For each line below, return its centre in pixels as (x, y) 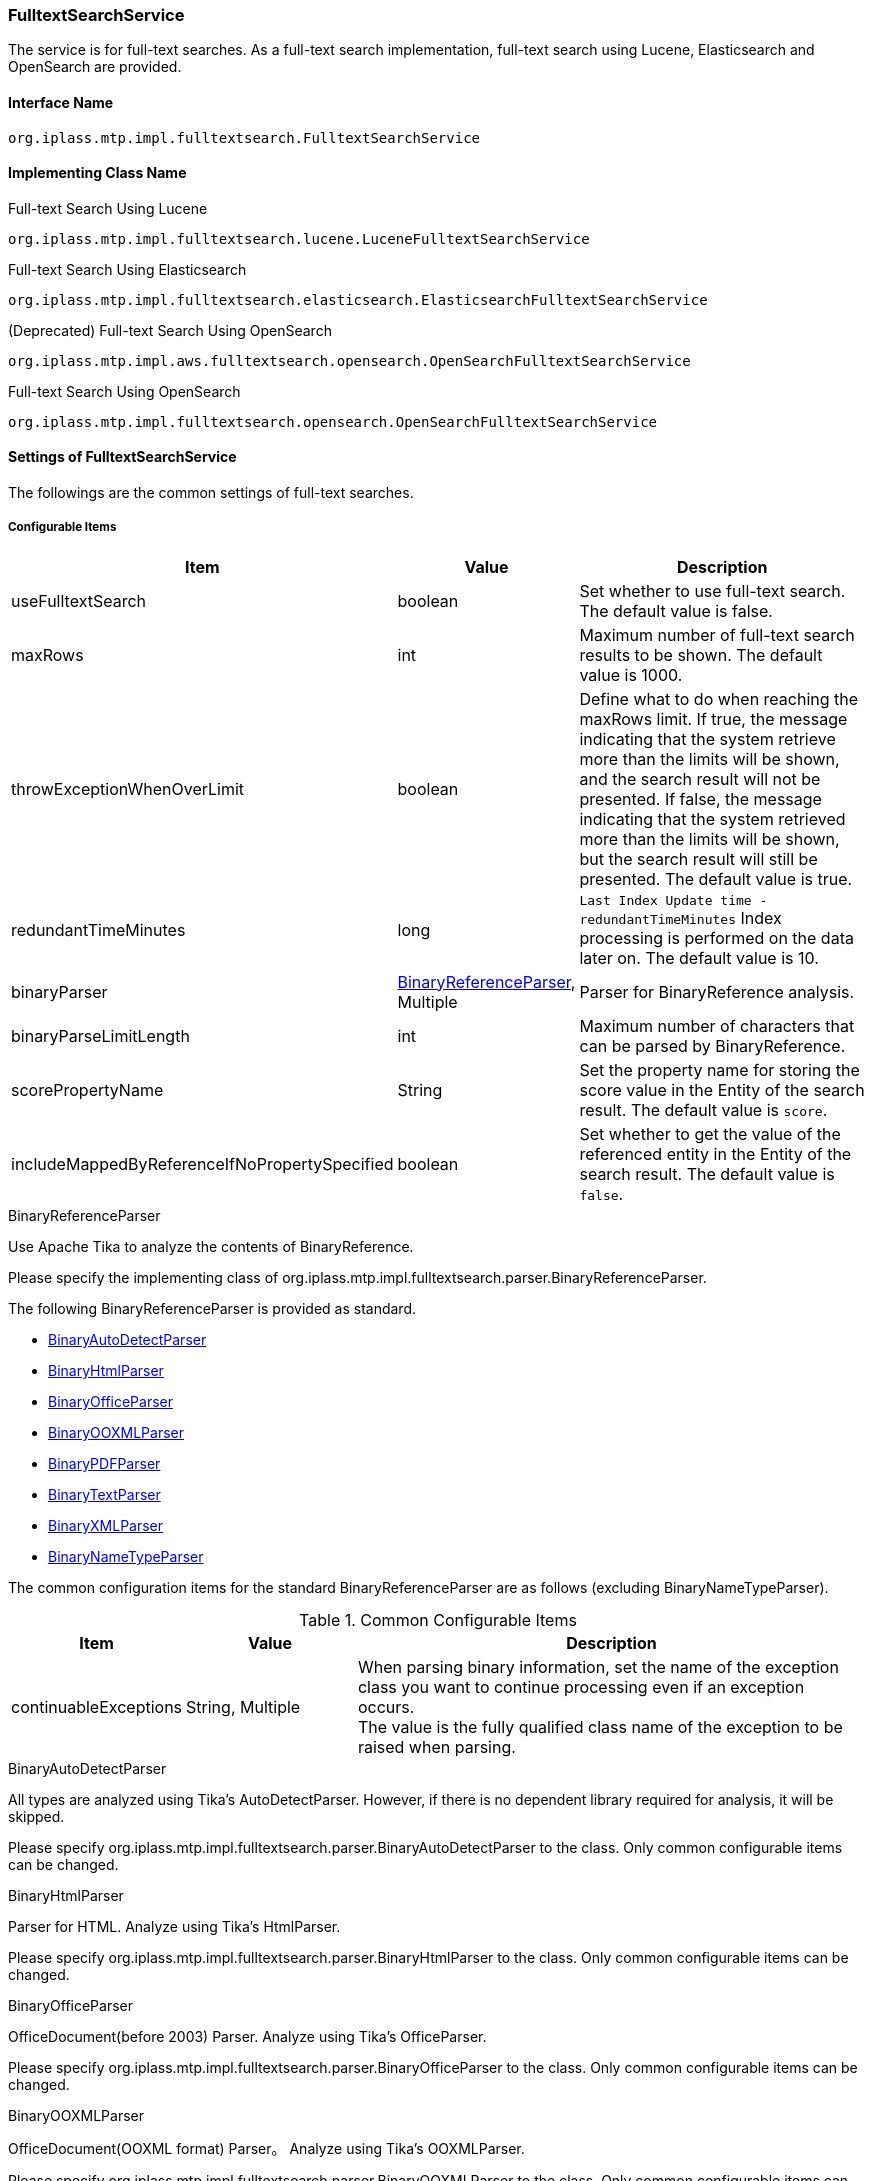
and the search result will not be (700, 778)
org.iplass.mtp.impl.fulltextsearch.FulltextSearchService (244, 137)
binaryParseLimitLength (100, 1035)
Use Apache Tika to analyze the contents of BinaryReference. (211, 1246)
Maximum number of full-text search (717, 634)
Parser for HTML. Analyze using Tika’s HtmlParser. (174, 1926)
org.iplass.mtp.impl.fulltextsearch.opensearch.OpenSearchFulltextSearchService (333, 421)
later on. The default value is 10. (699, 957)
